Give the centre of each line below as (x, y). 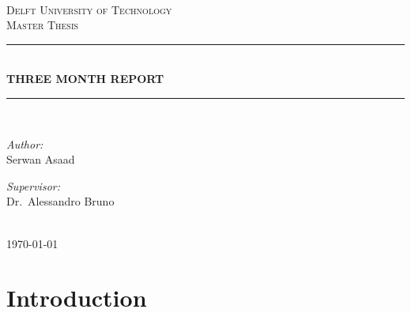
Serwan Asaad (41, 159)
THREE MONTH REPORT (85, 79)
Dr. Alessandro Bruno (60, 201)
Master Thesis (43, 25)
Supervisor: (33, 185)
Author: (25, 143)
